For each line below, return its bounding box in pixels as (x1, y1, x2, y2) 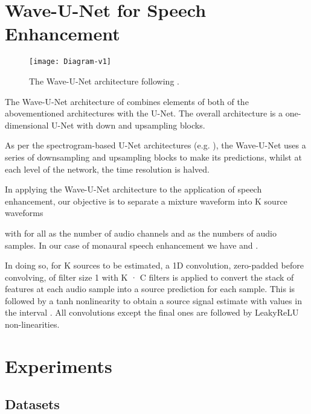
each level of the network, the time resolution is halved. (5, 162, 210, 175)
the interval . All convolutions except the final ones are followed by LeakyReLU (5, 306, 299, 319)
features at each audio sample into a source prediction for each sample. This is (5, 282, 295, 295)
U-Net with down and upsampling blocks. (51, 118, 205, 131)
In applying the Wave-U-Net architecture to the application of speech (5, 183, 262, 196)
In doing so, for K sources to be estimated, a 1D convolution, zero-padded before (5, 259, 304, 272)
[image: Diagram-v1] (29, 57, 112, 66)
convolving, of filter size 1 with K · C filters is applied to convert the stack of (5, 270, 294, 283)
